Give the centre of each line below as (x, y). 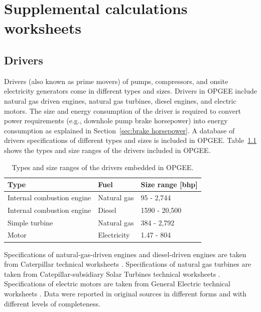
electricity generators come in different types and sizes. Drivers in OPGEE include (130, 91)
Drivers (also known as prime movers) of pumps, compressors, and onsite (116, 81)
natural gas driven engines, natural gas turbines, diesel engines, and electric (120, 100)
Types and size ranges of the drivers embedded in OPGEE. (103, 167)
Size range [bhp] (169, 184)
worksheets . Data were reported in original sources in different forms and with (125, 293)
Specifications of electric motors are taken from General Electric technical (117, 284)
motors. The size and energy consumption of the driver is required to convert (122, 110)
